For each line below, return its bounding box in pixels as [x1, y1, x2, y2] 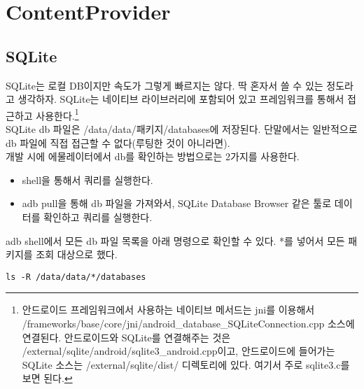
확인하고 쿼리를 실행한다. [43, 209, 153, 224]
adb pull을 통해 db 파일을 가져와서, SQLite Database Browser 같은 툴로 [22, 196, 332, 211]
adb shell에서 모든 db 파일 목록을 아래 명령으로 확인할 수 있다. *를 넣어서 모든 [6, 233, 345, 248]
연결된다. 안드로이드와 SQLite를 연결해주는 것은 [22, 330, 231, 344]
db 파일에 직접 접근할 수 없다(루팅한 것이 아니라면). [6, 135, 230, 150]
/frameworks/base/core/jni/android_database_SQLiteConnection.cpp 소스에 [22, 316, 355, 331]
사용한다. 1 [36, 106, 79, 122]
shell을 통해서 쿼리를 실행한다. [22, 172, 153, 187]
